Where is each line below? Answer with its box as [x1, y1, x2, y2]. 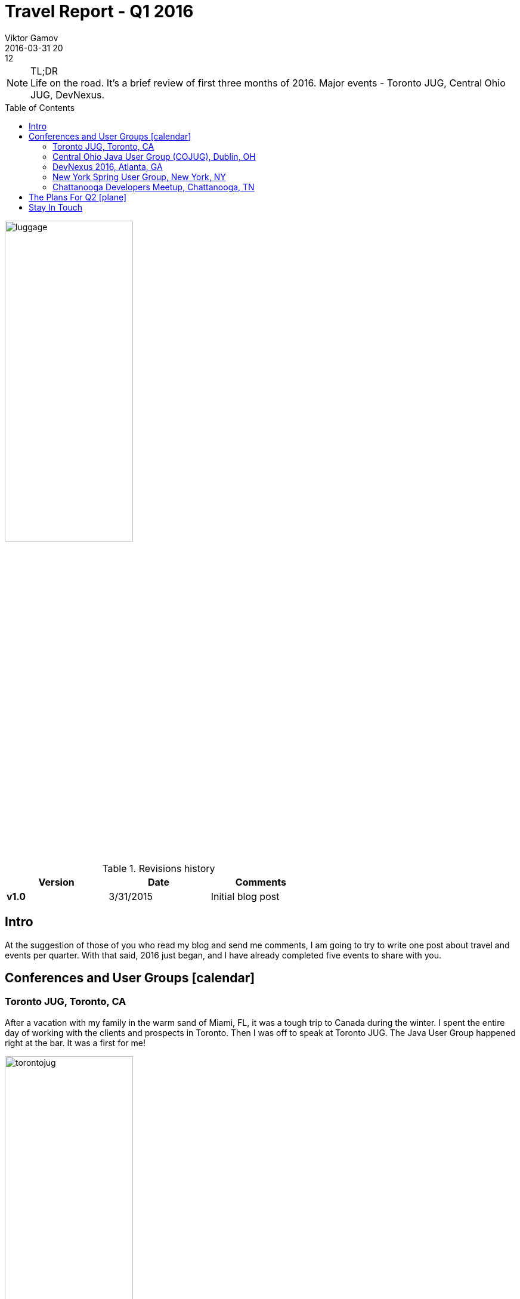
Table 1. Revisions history [102, 862, 215, 874]
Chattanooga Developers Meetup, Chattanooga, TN [52, 181, 255, 192]
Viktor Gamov [5, 32, 58, 43]
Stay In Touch [29, 202, 82, 212]
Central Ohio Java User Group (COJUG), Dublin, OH [52, 151, 256, 162]
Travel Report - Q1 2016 [5, 1, 194, 21]
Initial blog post [211, 890, 280, 902]
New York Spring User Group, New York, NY [52, 171, 226, 182]
